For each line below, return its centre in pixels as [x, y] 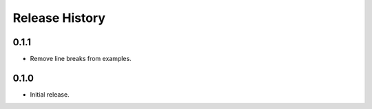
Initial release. [50, 94]
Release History [59, 18]
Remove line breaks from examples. [81, 59]
